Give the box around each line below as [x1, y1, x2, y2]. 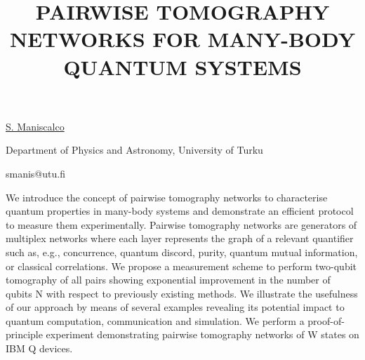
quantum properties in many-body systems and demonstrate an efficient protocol [6, 204, 354, 218]
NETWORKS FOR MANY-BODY [9, 25, 356, 53]
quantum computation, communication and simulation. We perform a [6, 313, 305, 328]
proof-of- [307, 313, 345, 328]
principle [6, 327, 43, 342]
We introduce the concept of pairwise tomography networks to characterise [6, 189, 328, 204]
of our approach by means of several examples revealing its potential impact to [6, 300, 345, 314]
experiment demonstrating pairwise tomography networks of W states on [46, 327, 359, 342]
